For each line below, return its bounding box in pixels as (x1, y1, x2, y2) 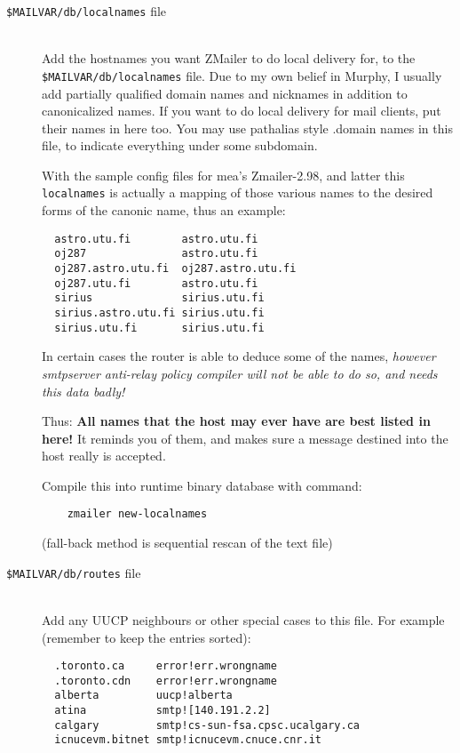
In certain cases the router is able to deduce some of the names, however (42, 347, 436, 365)
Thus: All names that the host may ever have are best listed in (42, 412, 431, 430)
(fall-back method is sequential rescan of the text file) (42, 533, 333, 552)
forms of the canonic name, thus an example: (42, 201, 286, 220)
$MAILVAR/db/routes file (6, 563, 141, 581)
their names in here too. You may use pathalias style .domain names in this (42, 118, 453, 137)
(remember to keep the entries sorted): (42, 628, 251, 646)
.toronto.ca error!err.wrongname (54, 660, 277, 673)
